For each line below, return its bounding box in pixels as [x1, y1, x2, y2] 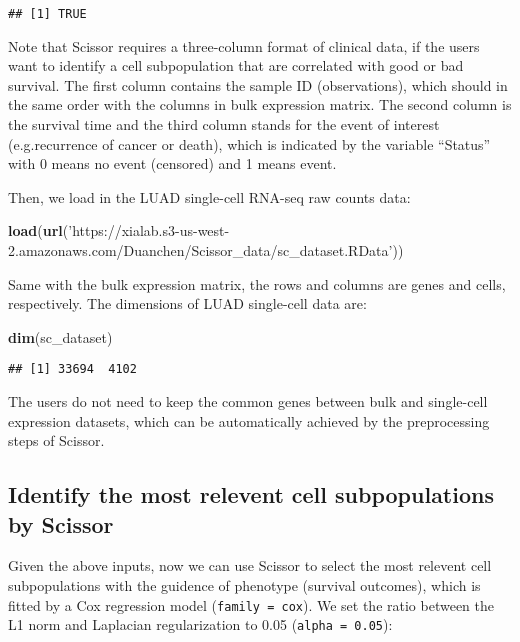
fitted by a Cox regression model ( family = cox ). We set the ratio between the [8, 594, 494, 615]
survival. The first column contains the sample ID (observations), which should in [8, 74, 508, 95]
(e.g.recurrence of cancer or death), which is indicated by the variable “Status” [8, 133, 491, 154]
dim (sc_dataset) [8, 326, 113, 347]
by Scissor [8, 508, 114, 539]
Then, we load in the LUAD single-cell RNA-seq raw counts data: [8, 186, 411, 207]
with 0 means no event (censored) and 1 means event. [8, 153, 337, 174]
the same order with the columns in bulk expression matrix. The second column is [8, 94, 512, 115]
